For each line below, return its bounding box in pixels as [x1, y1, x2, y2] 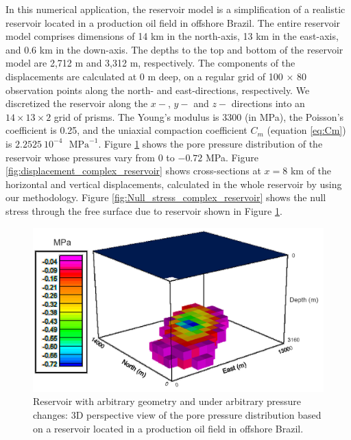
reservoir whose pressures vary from [5, 150, 156, 164]
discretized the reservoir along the [5, 96, 148, 111]
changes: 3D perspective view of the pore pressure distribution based [33, 408, 322, 422]
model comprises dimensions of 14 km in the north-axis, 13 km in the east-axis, [5, 29, 339, 43]
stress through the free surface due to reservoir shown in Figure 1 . [5, 203, 282, 218]
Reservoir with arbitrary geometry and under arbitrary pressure [33, 394, 301, 408]
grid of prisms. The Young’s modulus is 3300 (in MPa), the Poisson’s [53, 109, 344, 124]
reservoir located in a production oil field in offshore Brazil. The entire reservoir [5, 15, 341, 30]
